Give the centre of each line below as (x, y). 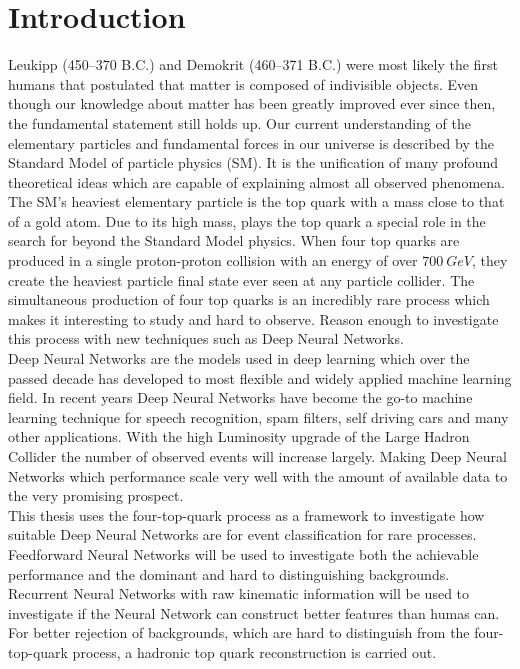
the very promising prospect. (96, 495)
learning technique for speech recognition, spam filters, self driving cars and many (258, 416)
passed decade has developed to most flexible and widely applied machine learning (260, 377)
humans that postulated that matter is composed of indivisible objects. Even (243, 83)
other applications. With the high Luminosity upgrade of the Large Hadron (239, 436)
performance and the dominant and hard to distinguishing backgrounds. (229, 573)
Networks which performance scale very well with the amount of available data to (258, 475)
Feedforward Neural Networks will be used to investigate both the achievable (243, 553)
